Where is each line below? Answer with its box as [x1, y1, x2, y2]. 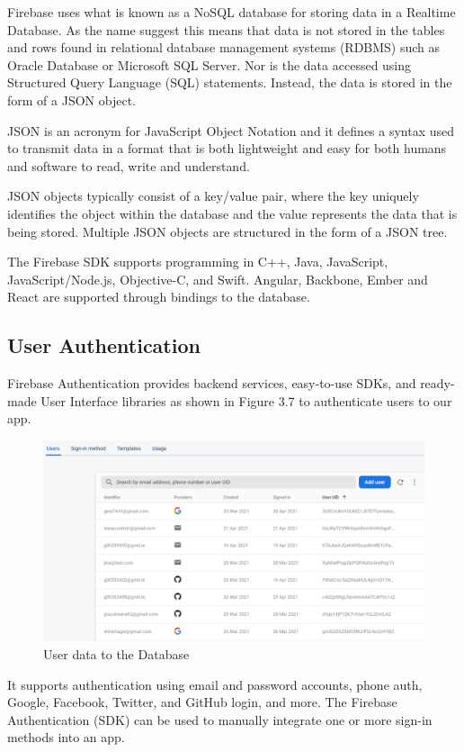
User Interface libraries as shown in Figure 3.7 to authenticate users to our [40, 391, 452, 410]
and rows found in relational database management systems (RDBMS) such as [7, 38, 441, 57]
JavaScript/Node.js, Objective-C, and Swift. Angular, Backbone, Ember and [7, 269, 428, 288]
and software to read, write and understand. [7, 156, 250, 175]
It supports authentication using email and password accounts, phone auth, [7, 675, 423, 693]
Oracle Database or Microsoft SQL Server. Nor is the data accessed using [7, 55, 412, 74]
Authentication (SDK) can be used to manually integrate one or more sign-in [7, 710, 433, 729]
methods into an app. [7, 728, 125, 747]
